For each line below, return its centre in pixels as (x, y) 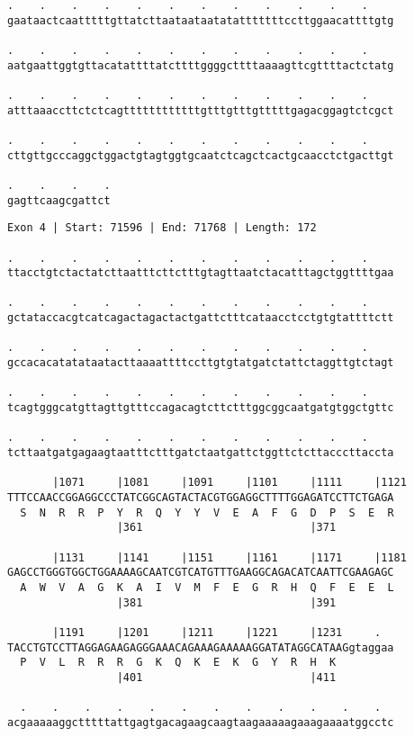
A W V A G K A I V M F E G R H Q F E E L (207, 587)
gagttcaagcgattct (59, 200)
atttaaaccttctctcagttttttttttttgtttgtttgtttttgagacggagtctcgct (201, 110)
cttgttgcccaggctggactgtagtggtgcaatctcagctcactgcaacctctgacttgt (201, 155)
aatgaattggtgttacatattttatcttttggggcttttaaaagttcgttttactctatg (201, 65)
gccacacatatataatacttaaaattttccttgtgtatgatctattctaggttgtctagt (201, 363)
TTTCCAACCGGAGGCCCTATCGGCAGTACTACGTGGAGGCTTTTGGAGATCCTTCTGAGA (201, 498)
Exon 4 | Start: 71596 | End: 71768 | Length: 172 (162, 228)
